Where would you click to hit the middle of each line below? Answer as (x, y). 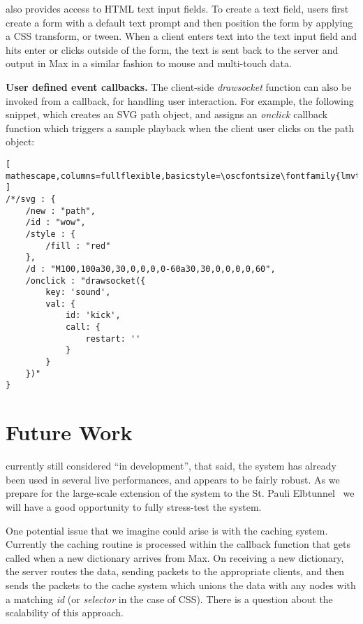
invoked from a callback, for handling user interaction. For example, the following (180, 100)
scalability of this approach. (65, 612)
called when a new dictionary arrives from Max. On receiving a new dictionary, (175, 557)
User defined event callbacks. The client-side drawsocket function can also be (179, 86)
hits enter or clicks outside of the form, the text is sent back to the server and (172, 49)
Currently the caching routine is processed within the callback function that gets (178, 544)
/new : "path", (60, 211)
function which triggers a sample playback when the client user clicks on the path (180, 128)
